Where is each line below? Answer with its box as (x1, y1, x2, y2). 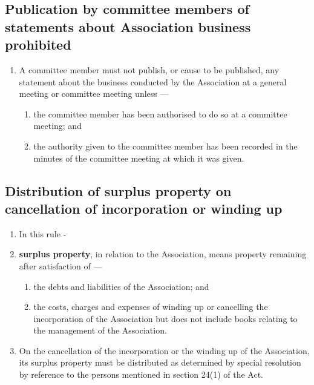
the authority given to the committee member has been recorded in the (33, 139, 298, 152)
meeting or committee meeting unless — (19, 87, 169, 100)
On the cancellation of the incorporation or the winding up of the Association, (19, 344, 310, 357)
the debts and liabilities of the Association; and (33, 280, 209, 292)
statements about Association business (5, 17, 251, 36)
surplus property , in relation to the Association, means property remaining (19, 248, 307, 260)
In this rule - (19, 227, 67, 240)
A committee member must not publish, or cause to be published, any (19, 63, 280, 76)
